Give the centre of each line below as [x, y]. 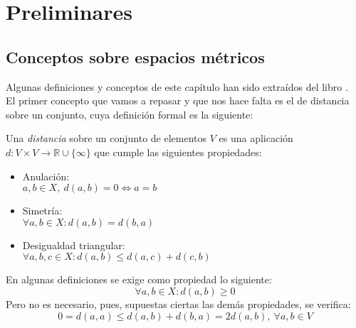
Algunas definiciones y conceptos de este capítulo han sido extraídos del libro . [177, 86]
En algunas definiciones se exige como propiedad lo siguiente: [139, 279]
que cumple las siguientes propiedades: [178, 152]
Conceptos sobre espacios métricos [135, 56]
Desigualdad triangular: [74, 245]
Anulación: [46, 176]
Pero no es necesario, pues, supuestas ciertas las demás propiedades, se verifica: [178, 304]
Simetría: [42, 211]
